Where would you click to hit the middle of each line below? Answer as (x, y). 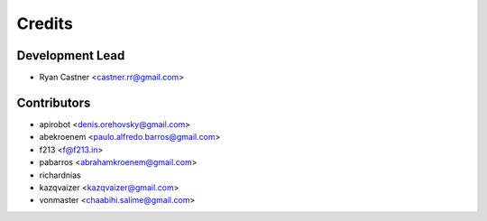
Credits (45, 23)
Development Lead (71, 55)
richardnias (60, 175)
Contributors (54, 102)
